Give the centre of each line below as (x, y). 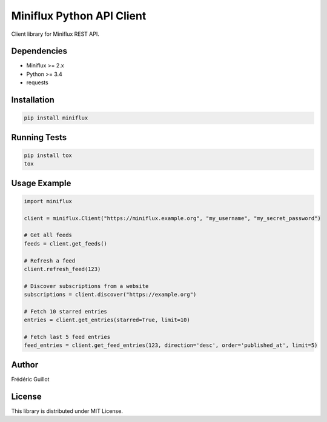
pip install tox (48, 155)
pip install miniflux (56, 118)
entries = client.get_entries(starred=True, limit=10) (107, 320)
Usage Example (41, 183)
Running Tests (39, 137)
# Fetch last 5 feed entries (67, 337)
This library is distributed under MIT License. (67, 411)
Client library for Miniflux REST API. (55, 34)
